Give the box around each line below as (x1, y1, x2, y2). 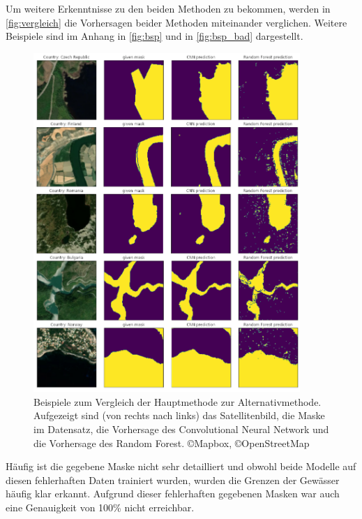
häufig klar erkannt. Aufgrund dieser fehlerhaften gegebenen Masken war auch (6, 486, 340, 501)
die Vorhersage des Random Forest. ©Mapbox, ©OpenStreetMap (33, 435, 310, 450)
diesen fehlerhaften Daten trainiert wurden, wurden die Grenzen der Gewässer (6, 472, 340, 487)
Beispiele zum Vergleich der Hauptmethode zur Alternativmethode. (33, 394, 322, 409)
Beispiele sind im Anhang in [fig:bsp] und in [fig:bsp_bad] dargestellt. (6, 29, 303, 43)
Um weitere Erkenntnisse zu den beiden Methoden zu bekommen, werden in (6, 1, 331, 15)
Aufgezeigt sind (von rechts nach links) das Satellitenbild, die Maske (33, 408, 325, 423)
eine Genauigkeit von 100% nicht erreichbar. (6, 499, 195, 514)
